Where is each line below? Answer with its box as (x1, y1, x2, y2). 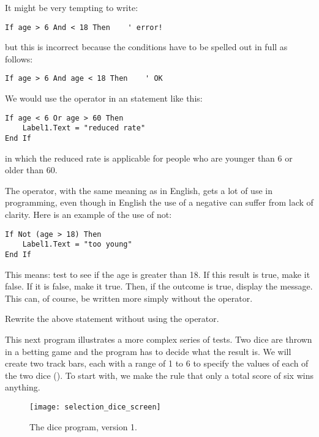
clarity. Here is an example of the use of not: (5, 208, 172, 221)
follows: (5, 52, 33, 65)
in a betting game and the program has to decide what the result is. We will (5, 345, 291, 357)
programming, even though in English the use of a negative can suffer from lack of (5, 196, 313, 209)
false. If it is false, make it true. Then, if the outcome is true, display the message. (5, 280, 313, 293)
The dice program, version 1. (29, 420, 137, 433)
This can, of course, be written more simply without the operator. (5, 291, 253, 304)
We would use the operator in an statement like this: (5, 92, 203, 105)
